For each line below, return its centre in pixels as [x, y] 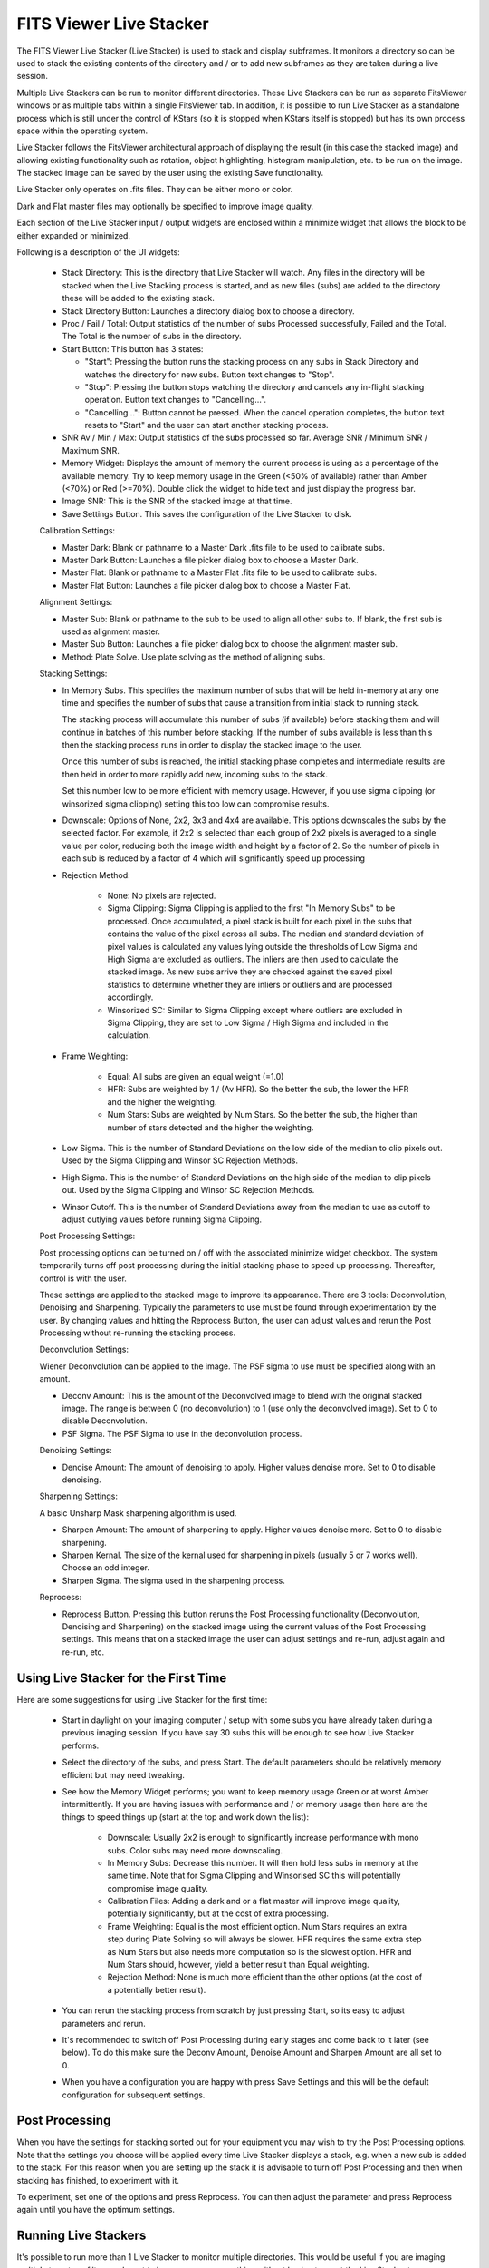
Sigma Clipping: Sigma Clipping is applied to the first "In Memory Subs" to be [251, 908]
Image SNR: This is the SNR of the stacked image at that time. [177, 501]
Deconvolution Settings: [84, 1349]
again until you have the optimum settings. [96, 2210]
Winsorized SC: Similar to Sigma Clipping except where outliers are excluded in [255, 1010]
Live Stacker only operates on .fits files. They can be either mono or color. [155, 190]
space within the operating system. [82, 131]
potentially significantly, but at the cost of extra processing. [218, 1913]
